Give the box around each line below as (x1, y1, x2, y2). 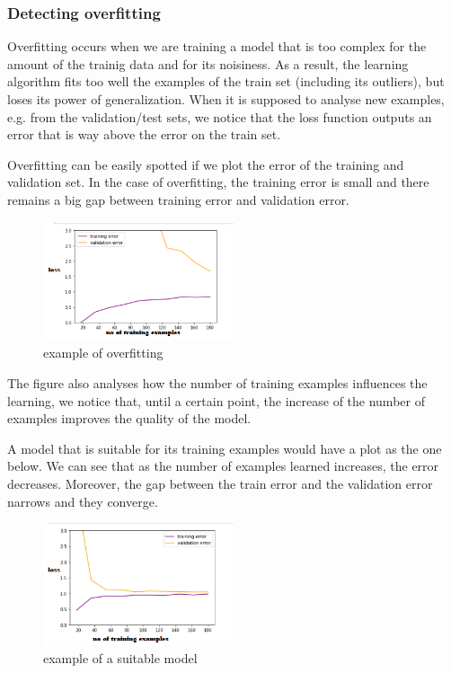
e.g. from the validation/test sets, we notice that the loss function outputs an (7, 107, 432, 126)
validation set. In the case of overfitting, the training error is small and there (7, 173, 429, 191)
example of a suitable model (43, 649, 198, 668)
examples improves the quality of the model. (7, 409, 252, 428)
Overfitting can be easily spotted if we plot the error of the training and (7, 155, 404, 173)
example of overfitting (43, 343, 164, 362)
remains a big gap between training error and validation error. (7, 190, 349, 208)
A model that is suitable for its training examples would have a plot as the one (7, 438, 442, 457)
